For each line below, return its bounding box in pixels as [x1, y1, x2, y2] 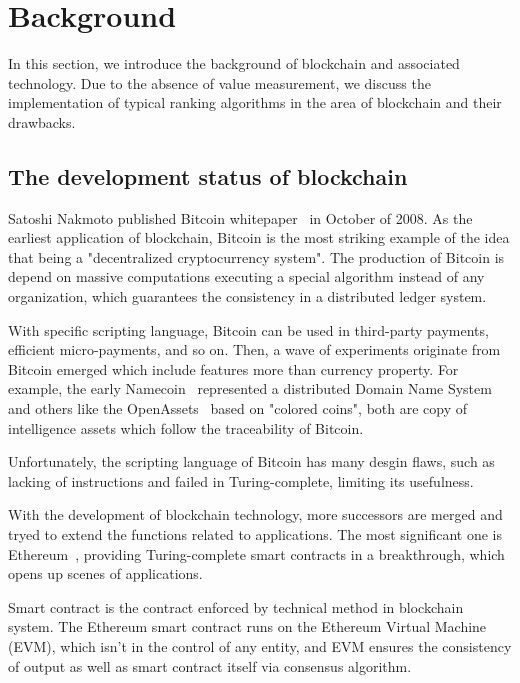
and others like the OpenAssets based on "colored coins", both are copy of [8, 398, 468, 419]
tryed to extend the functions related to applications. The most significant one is [8, 524, 502, 545]
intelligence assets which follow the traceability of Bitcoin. [8, 417, 364, 438]
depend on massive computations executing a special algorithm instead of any [8, 266, 485, 287]
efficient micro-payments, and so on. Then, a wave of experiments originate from [8, 339, 501, 360]
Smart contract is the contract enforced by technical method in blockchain [8, 596, 464, 617]
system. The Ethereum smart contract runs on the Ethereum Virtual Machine [8, 616, 487, 637]
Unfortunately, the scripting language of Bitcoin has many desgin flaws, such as [8, 451, 495, 472]
